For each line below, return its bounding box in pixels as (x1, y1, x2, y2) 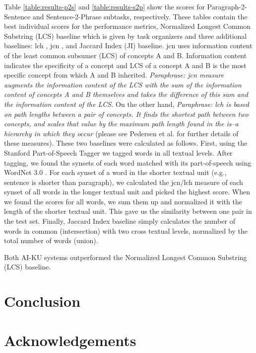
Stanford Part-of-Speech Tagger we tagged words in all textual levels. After (4, 147, 233, 158)
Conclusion (4, 291, 81, 311)
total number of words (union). (4, 235, 98, 246)
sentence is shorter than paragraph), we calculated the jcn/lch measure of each (4, 176, 243, 187)
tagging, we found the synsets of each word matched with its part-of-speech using (4, 157, 252, 168)
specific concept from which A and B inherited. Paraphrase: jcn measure (4, 70, 224, 80)
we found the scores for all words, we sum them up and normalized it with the (4, 196, 242, 206)
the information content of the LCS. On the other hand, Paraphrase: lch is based (4, 98, 249, 109)
